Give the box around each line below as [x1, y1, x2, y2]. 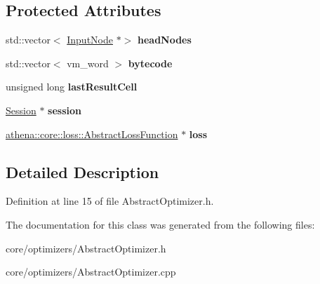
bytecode [128, 55, 173, 70]
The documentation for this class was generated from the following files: [6, 217, 315, 231]
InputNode [67, 32, 113, 47]
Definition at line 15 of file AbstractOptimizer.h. [6, 194, 214, 208]
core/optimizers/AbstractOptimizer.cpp [6, 264, 176, 279]
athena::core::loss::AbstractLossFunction [6, 126, 178, 141]
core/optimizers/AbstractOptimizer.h [6, 241, 166, 255]
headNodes [137, 32, 192, 47]
